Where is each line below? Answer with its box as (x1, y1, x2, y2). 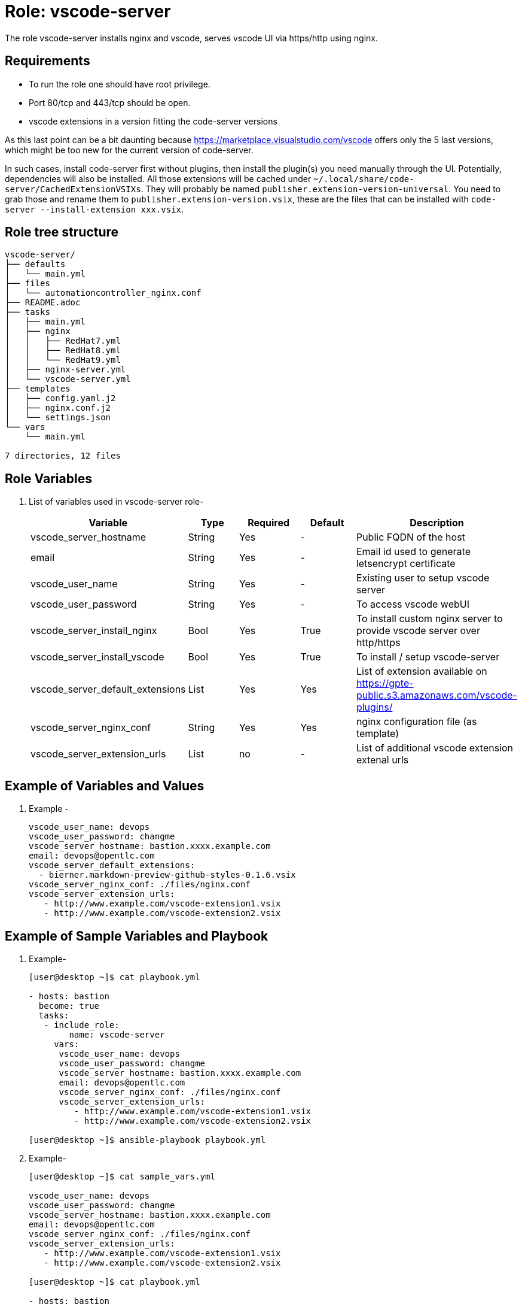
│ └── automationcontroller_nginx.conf (5, 288, 202, 298)
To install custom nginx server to (356, 612, 503, 625)
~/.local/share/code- (313, 174, 414, 184)
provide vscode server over (356, 624, 480, 637)
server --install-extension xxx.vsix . (5, 204, 184, 214)
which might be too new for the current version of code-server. (5, 144, 254, 155)
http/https (356, 636, 401, 649)
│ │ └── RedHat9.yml (5, 355, 121, 365)
